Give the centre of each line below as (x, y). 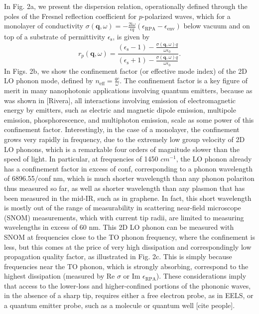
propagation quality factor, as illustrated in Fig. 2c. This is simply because (118, 256)
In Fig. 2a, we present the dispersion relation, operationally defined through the (126, 6)
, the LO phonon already (214, 159)
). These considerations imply (201, 276)
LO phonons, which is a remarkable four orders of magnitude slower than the (122, 149)
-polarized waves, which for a (186, 16)
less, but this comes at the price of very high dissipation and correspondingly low (128, 246)
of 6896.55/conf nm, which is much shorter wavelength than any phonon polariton (129, 178)
